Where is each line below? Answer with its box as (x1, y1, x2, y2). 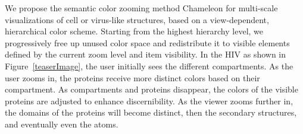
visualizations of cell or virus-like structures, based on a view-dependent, (5, 13, 269, 25)
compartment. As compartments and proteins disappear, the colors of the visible (5, 83, 298, 95)
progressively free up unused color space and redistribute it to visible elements (5, 36, 290, 49)
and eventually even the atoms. (5, 117, 118, 130)
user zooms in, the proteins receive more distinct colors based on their (5, 71, 260, 84)
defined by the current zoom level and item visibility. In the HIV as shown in (5, 48, 286, 60)
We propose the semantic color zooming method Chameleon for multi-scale (5, 2, 278, 14)
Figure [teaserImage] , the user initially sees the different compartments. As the (5, 59, 293, 72)
